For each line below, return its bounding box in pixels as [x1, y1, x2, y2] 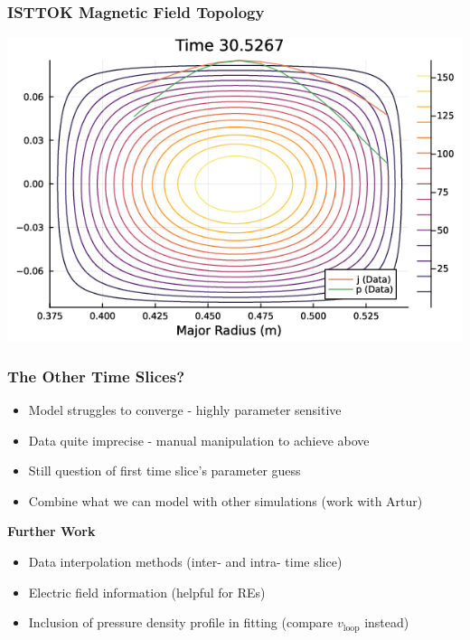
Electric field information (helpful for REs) [28, 582, 266, 601]
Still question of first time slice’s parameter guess [28, 461, 301, 480]
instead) [364, 613, 409, 632]
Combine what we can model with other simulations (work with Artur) [28, 491, 423, 510]
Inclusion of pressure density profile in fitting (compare [28, 613, 334, 632]
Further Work [7, 522, 96, 541]
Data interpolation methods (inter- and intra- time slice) [28, 552, 343, 570]
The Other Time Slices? [7, 364, 185, 387]
